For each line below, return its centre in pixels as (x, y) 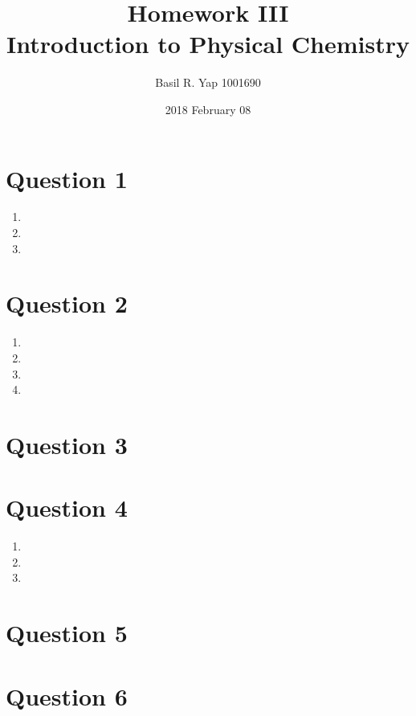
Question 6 (67, 696)
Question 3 (67, 444)
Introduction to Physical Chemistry (208, 44)
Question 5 (67, 633)
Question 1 (67, 178)
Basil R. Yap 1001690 (208, 82)
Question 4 (67, 507)
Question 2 (67, 303)
